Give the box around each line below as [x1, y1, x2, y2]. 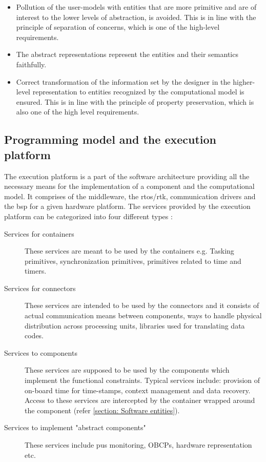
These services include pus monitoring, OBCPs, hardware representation [25, 439, 252, 450]
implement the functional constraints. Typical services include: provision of [25, 375, 260, 386]
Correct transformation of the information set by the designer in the [16, 76, 231, 87]
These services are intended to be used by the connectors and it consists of [25, 300, 259, 311]
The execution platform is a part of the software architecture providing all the [4, 170, 250, 181]
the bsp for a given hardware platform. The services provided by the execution [4, 201, 251, 211]
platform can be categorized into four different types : [4, 210, 173, 221]
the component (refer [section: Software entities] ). [25, 405, 180, 415]
